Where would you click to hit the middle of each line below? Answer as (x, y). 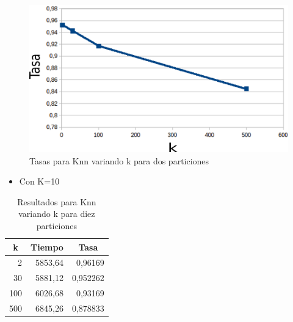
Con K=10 (39, 181)
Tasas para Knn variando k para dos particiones (119, 160)
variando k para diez (57, 214)
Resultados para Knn (57, 201)
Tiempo (47, 247)
